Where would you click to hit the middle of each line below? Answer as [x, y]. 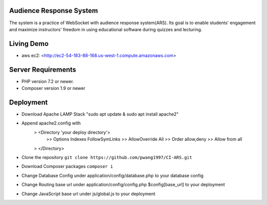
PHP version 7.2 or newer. [48, 81]
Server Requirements [43, 69]
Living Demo [29, 44]
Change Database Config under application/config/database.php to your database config [112, 175]
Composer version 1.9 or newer [53, 88]
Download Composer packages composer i [67, 166]
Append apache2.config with [51, 123]
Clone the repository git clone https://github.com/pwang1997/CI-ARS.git [107, 157]
